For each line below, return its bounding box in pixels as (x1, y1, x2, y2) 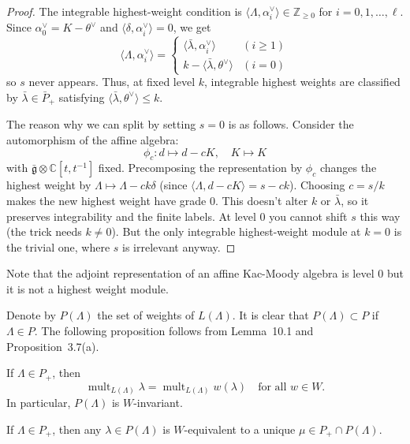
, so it (341, 192, 369, 208)
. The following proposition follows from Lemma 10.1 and (34, 323, 314, 339)
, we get (173, 19, 211, 35)
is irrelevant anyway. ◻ (122, 238, 236, 255)
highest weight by (6, 177, 91, 193)
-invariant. (133, 394, 183, 411)
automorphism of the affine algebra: (6, 131, 179, 147)
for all (258, 381, 287, 393)
